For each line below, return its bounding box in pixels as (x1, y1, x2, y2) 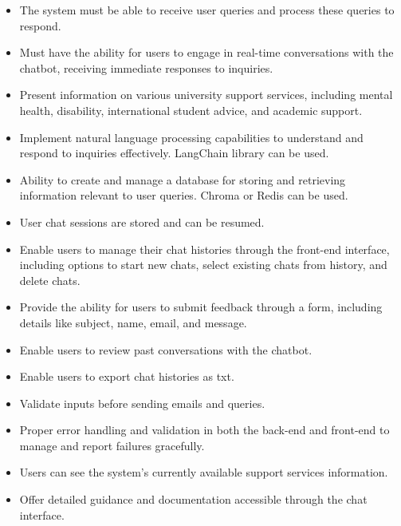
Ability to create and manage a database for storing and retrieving (19, 171, 346, 188)
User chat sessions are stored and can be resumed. (19, 213, 265, 230)
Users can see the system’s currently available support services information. (19, 464, 388, 481)
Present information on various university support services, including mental (19, 86, 393, 103)
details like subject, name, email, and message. (19, 314, 247, 330)
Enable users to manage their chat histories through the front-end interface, (19, 240, 390, 257)
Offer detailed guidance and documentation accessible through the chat (19, 491, 368, 508)
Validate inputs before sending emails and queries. (19, 394, 265, 411)
